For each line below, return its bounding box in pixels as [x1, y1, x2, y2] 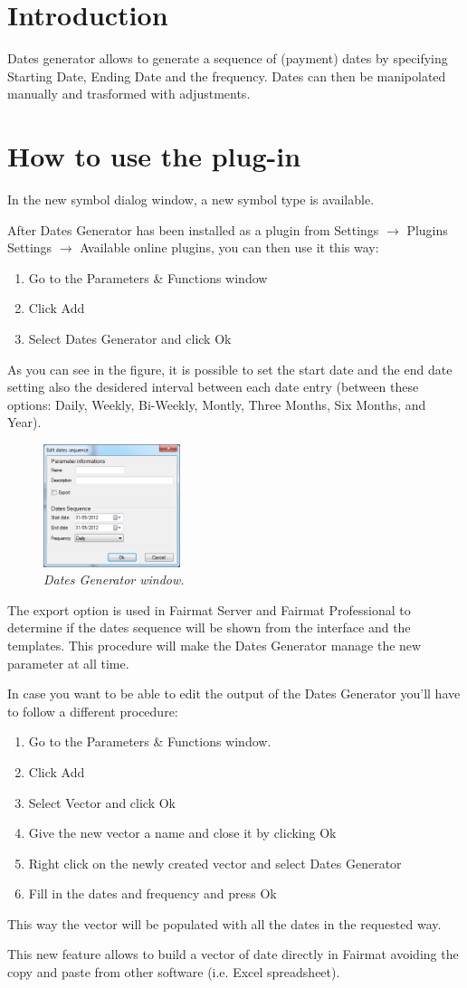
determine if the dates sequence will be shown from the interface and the [7, 618, 411, 637]
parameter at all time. [7, 653, 129, 672]
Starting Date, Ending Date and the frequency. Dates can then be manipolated [7, 66, 446, 85]
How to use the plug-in [7, 138, 301, 175]
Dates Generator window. [43, 570, 185, 589]
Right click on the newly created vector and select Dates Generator [28, 853, 402, 872]
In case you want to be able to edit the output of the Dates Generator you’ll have [7, 684, 461, 703]
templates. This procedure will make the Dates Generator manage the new [7, 635, 422, 654]
